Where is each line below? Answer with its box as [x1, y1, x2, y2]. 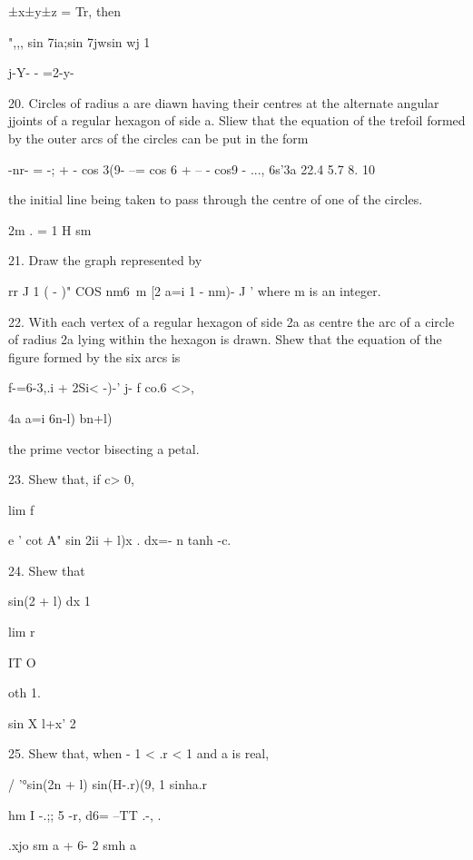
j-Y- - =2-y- [8, 63, 74, 82]
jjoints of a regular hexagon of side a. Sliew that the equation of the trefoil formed [8, 111, 466, 130]
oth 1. [8, 683, 41, 702]
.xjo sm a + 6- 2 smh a [8, 835, 136, 855]
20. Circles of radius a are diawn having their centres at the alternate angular [8, 93, 439, 112]
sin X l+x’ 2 [8, 713, 76, 732]
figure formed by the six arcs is [8, 347, 181, 366]
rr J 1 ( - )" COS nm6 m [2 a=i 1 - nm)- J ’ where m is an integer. [8, 281, 381, 300]
